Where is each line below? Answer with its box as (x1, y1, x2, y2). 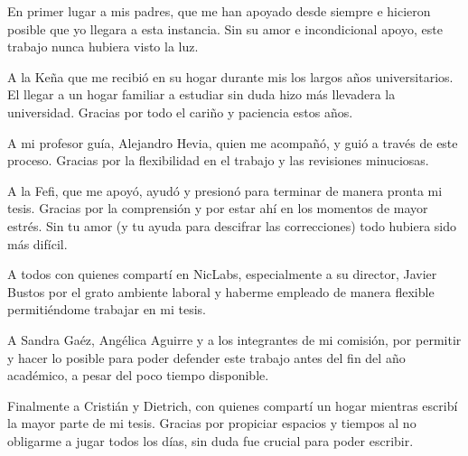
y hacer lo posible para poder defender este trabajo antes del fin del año (7, 348, 406, 367)
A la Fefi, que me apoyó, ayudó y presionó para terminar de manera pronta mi (7, 181, 443, 200)
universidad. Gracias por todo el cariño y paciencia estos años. (7, 102, 353, 121)
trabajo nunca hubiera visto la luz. (7, 37, 199, 56)
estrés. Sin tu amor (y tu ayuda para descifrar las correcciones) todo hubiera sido (7, 216, 456, 235)
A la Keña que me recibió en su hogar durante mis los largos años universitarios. (7, 67, 454, 86)
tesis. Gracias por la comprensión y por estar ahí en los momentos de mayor (7, 199, 428, 218)
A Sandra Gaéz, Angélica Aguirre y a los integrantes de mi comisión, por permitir (7, 330, 462, 349)
